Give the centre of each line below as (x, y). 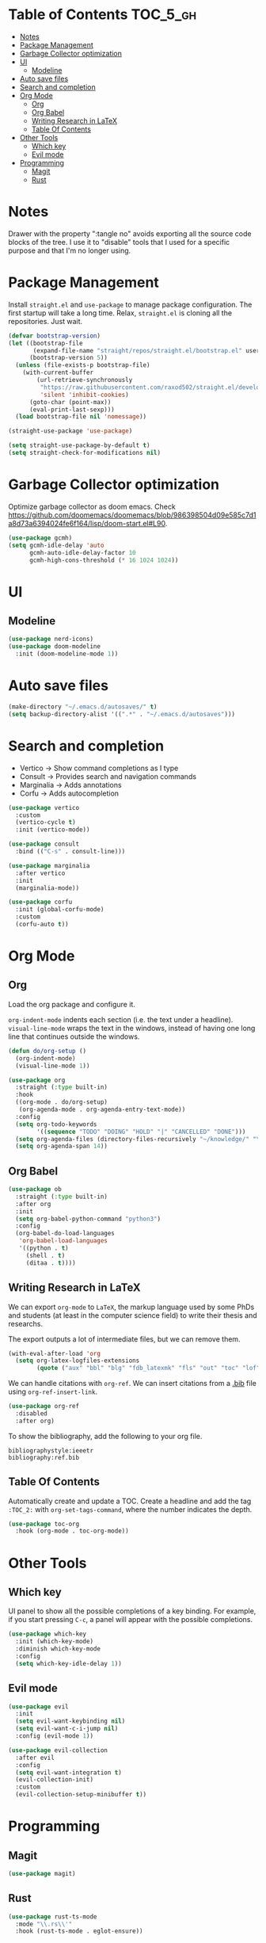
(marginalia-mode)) (47, 888)
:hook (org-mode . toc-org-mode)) (72, 1531)
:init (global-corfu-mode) (60, 910)
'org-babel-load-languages (63, 1241)
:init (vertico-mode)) (53, 830)
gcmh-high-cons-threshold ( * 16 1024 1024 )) (104, 560)
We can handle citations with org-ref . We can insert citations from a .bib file (133, 1384)
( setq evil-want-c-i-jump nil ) (67, 1729)
